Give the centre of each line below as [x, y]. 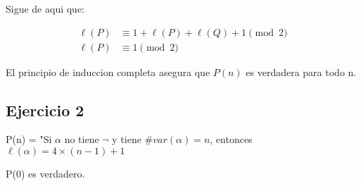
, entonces [231, 139]
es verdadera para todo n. [301, 72]
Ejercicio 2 [45, 110]
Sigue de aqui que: [45, 8]
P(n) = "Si [29, 139]
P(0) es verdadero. [45, 174]
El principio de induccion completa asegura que [108, 72]
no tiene [82, 139]
